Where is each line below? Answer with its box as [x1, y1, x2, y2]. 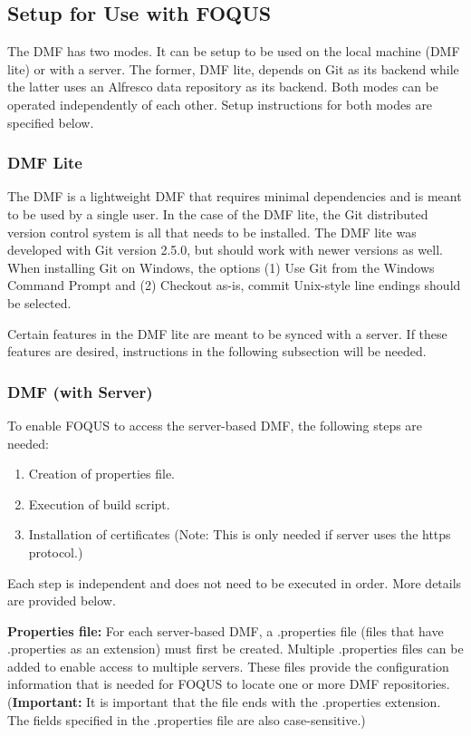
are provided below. [7, 591, 116, 610]
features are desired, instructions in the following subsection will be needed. [7, 342, 427, 361]
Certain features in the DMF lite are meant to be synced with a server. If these [7, 324, 447, 343]
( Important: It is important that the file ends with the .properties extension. [7, 692, 441, 712]
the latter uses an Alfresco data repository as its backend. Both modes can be [7, 77, 439, 96]
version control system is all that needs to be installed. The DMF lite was [7, 222, 417, 241]
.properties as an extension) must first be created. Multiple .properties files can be [7, 639, 464, 658]
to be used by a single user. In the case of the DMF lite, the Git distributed [7, 204, 428, 223]
